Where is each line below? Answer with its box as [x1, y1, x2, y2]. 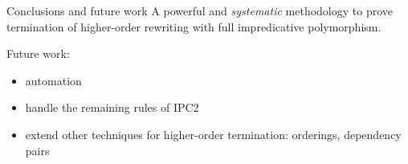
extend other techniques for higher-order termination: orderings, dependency [25, 125, 402, 142]
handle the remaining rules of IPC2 [25, 99, 199, 116]
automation [25, 72, 82, 88]
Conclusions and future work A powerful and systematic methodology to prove [6, 2, 393, 18]
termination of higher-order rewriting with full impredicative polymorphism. [6, 18, 381, 35]
